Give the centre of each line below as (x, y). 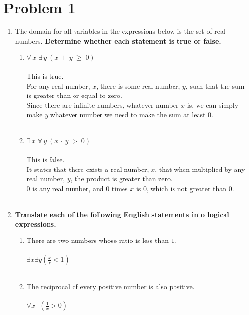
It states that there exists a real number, (88, 169)
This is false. (46, 159)
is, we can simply (213, 105)
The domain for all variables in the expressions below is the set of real (120, 31)
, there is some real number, (138, 85)
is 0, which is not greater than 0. (185, 188)
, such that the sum (215, 85)
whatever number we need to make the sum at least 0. (132, 114)
